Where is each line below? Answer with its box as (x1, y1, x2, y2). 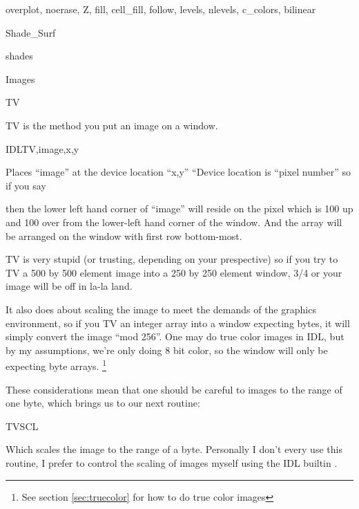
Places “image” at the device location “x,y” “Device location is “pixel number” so (6, 165, 351, 179)
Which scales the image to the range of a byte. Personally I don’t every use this (6, 442, 342, 456)
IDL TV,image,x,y (6, 141, 79, 156)
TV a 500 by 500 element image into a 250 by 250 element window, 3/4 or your (6, 265, 342, 279)
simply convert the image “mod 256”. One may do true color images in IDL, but (6, 329, 345, 344)
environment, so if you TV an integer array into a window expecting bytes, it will (6, 315, 350, 330)
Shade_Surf (6, 25, 56, 39)
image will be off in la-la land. (6, 279, 133, 293)
